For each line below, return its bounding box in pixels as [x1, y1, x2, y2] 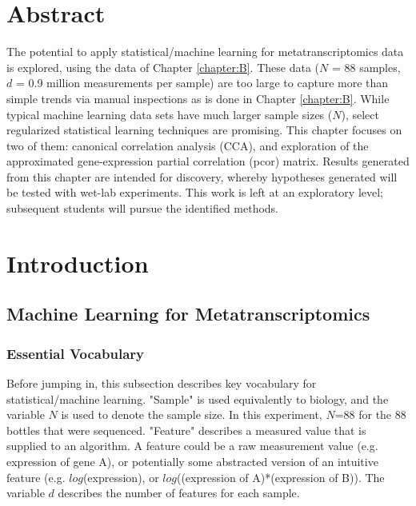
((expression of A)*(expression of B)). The [176, 468, 385, 485]
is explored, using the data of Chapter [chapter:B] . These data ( [6, 58, 320, 75]
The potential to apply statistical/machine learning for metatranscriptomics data [6, 43, 404, 60]
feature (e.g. [6, 468, 66, 485]
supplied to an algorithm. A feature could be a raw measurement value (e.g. [6, 437, 378, 454]
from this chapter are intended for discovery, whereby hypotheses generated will [6, 168, 398, 185]
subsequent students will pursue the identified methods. [6, 200, 279, 217]
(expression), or [82, 468, 159, 485]
